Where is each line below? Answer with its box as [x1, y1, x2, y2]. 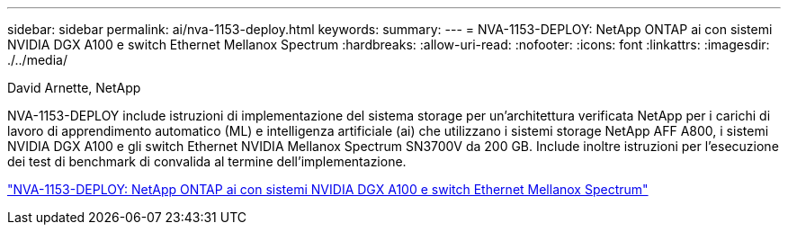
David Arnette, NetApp [7, 80, 141, 95]
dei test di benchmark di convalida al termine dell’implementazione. [7, 154, 407, 169]
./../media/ [7, 52, 67, 67]
